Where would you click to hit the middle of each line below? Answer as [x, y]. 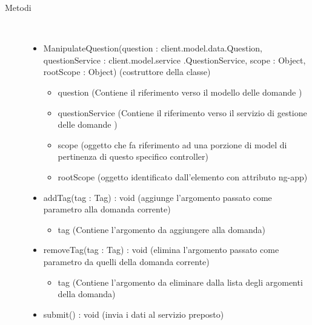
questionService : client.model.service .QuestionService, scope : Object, [174, 60]
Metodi [18, 7]
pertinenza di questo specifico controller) [133, 156]
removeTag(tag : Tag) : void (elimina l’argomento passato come [161, 250]
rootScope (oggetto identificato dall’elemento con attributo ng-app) [183, 176]
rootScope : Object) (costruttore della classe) [127, 72]
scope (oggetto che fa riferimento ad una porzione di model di [172, 144]
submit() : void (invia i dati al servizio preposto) [134, 314]
